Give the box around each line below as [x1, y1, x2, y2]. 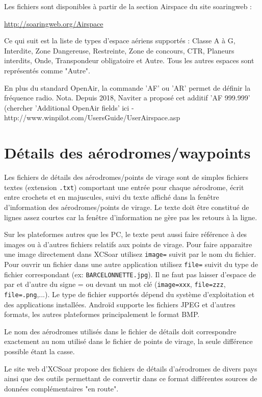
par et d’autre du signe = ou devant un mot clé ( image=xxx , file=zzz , [4, 279, 226, 289]
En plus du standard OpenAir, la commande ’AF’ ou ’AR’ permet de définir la [4, 82, 251, 93]
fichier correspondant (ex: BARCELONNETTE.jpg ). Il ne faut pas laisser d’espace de [4, 269, 256, 279]
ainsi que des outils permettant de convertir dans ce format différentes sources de [4, 373, 257, 384]
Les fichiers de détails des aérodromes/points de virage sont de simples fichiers [4, 172, 249, 182]
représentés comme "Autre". [4, 65, 90, 75]
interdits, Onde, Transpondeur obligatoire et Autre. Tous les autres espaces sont [4, 55, 254, 66]
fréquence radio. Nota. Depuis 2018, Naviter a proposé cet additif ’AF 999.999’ [4, 92, 250, 103]
